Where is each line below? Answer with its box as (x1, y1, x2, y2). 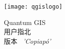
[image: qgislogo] (4, 3, 63, 10)
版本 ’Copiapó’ (4, 36, 51, 46)
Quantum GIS (4, 17, 46, 27)
